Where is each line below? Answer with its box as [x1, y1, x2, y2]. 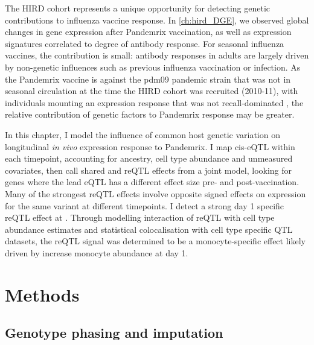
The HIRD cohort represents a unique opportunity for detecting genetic [5, 2, 271, 14]
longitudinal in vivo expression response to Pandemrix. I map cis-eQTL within [5, 140, 295, 153]
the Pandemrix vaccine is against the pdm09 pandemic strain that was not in [5, 72, 291, 85]
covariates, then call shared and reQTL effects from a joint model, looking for [5, 163, 292, 176]
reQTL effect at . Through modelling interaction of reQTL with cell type [5, 211, 275, 224]
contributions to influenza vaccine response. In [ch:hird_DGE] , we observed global [5, 13, 309, 26]
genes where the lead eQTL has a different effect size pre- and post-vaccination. [5, 176, 300, 188]
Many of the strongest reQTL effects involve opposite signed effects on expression [5, 187, 306, 200]
